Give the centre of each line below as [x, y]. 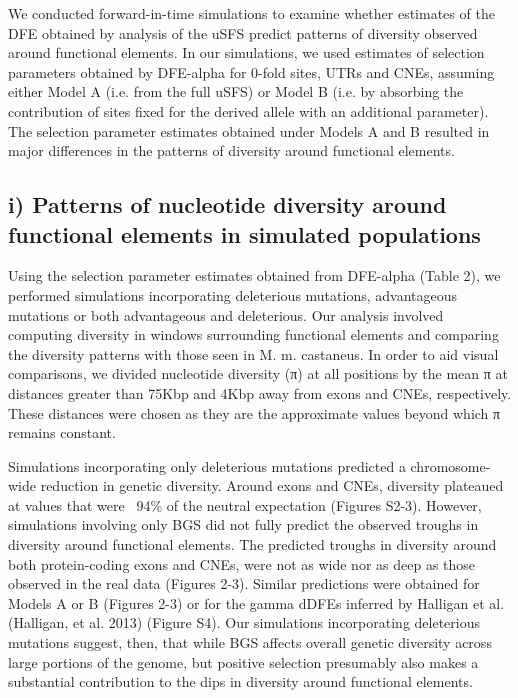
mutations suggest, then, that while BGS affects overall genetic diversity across [250, 642]
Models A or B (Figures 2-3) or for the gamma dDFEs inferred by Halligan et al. [256, 602]
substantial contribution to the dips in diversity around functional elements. [240, 681]
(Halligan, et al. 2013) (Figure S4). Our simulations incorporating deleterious [244, 622]
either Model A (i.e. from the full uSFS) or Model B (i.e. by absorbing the [236, 91]
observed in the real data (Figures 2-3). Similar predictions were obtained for [244, 583]
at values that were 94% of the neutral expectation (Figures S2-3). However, [245, 504]
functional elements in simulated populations [244, 233]
